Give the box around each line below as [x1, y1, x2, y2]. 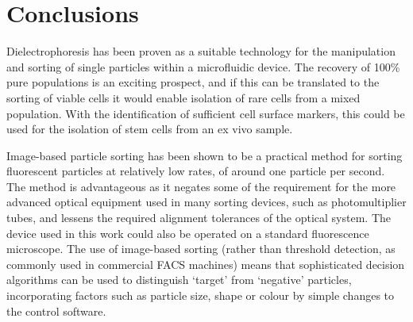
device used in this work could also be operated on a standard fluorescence [6, 224, 369, 241]
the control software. [6, 302, 106, 319]
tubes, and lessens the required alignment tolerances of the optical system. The [6, 209, 392, 226]
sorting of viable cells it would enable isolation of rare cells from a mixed [6, 89, 361, 105]
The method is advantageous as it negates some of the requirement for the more [6, 178, 396, 194]
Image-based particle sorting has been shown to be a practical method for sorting [6, 147, 403, 163]
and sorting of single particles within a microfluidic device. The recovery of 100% [6, 58, 400, 75]
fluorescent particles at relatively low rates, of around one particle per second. [6, 163, 385, 179]
